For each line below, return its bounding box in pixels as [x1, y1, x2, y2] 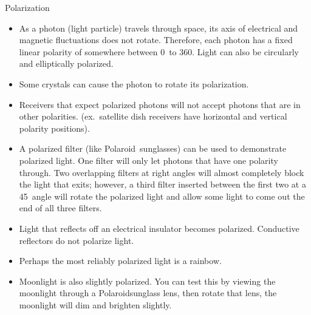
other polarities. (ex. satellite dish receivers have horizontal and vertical [19, 110, 287, 123]
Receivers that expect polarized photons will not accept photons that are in [19, 98, 301, 110]
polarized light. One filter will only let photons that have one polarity [19, 154, 278, 166]
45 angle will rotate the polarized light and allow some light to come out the [19, 189, 305, 202]
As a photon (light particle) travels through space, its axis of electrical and [19, 21, 298, 34]
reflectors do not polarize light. [19, 234, 134, 246]
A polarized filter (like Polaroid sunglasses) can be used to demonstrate [19, 142, 287, 155]
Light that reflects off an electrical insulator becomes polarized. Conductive [19, 222, 299, 234]
